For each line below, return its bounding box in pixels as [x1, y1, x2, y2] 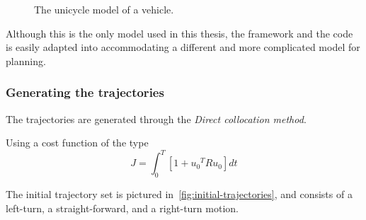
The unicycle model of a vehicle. [34, 2, 174, 16]
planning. [6, 53, 46, 68]
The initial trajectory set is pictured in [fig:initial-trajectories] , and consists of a [6, 187, 353, 202]
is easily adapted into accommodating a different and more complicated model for [6, 40, 360, 54]
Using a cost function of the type [6, 135, 149, 150]
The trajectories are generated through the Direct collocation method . [6, 111, 307, 126]
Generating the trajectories [6, 83, 164, 101]
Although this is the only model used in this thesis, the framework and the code [6, 25, 353, 40]
